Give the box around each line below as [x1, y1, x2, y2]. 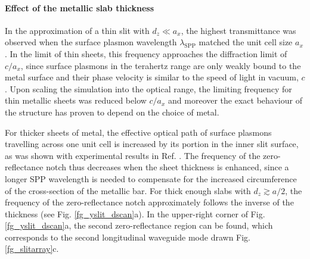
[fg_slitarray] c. [5, 242, 59, 255]
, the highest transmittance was [181, 24, 296, 36]
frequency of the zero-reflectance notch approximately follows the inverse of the [5, 196, 294, 208]
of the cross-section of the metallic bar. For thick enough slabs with [5, 184, 251, 196]
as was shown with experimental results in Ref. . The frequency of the [5, 149, 261, 161]
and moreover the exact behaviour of [168, 94, 302, 107]
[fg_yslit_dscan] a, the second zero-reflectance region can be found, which [5, 219, 273, 232]
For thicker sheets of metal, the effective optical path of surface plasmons [5, 126, 272, 138]
